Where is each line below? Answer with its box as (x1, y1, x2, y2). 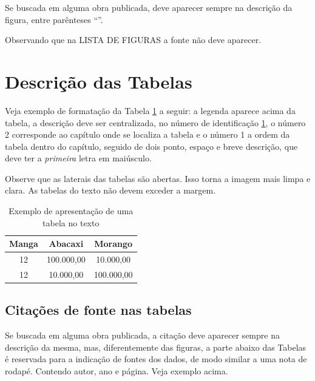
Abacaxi (49, 237, 84, 250)
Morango (94, 237, 133, 250)
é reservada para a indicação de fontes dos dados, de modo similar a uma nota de (5, 352, 307, 365)
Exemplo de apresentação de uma (8, 204, 134, 217)
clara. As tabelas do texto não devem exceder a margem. (5, 184, 216, 197)
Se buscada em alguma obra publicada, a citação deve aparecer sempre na (5, 329, 280, 342)
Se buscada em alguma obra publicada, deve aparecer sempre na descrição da (5, 1, 293, 13)
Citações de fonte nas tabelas (5, 300, 192, 319)
